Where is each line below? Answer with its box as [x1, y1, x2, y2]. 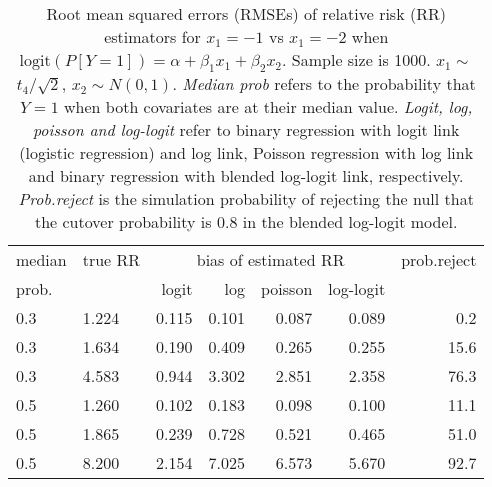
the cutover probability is [34, 210, 212, 234]
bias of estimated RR [196, 248, 345, 272]
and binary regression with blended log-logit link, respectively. [28, 164, 464, 188]
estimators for [104, 25, 201, 48]
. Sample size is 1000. [282, 48, 431, 71]
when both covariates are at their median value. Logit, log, [64, 95, 473, 119]
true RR [82, 248, 141, 272]
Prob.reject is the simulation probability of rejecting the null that [18, 187, 474, 211]
